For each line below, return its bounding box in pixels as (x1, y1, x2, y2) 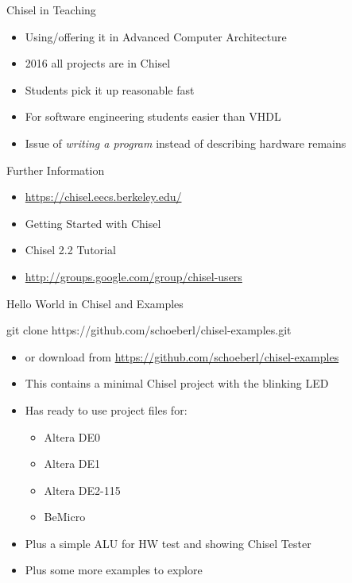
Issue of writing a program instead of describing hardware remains (25, 134, 346, 151)
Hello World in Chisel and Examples (6, 295, 184, 311)
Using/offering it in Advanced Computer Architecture (25, 28, 287, 44)
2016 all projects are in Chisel (25, 55, 171, 71)
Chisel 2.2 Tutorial (25, 241, 116, 258)
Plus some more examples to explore (25, 562, 203, 578)
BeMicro (44, 508, 86, 525)
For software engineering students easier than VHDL (25, 108, 281, 125)
